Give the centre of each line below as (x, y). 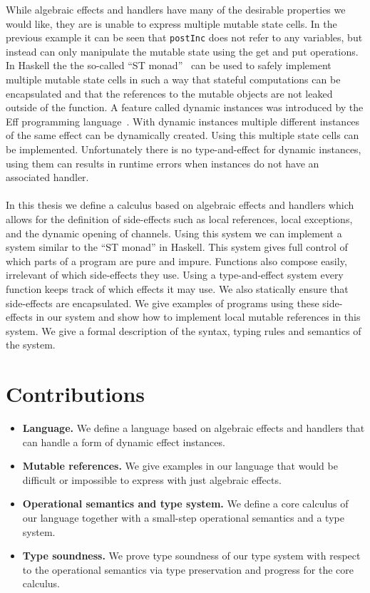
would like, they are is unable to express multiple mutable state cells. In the (171, 23)
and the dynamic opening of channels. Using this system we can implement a (174, 233)
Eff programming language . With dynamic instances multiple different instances (183, 121)
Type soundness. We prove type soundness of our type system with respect (191, 556)
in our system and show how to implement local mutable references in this (198, 317)
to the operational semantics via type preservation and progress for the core (188, 569)
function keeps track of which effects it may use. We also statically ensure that (177, 288)
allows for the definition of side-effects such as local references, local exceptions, (179, 218)
